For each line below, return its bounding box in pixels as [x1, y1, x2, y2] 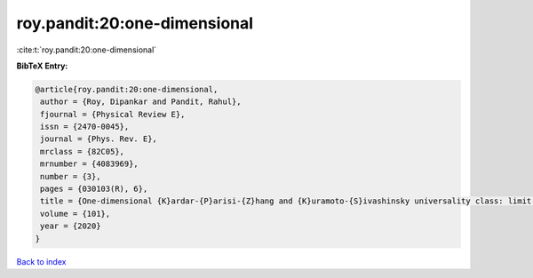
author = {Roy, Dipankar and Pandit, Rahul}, [40, 97, 242, 107]
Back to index [16, 256, 67, 266]
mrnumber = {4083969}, [40, 159, 139, 169]
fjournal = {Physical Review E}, [40, 109, 186, 119]
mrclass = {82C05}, [40, 147, 124, 156]
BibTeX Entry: [16, 60, 68, 71]
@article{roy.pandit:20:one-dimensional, [35, 84, 219, 94]
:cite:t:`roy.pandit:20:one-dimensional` [16, 44, 157, 55]
